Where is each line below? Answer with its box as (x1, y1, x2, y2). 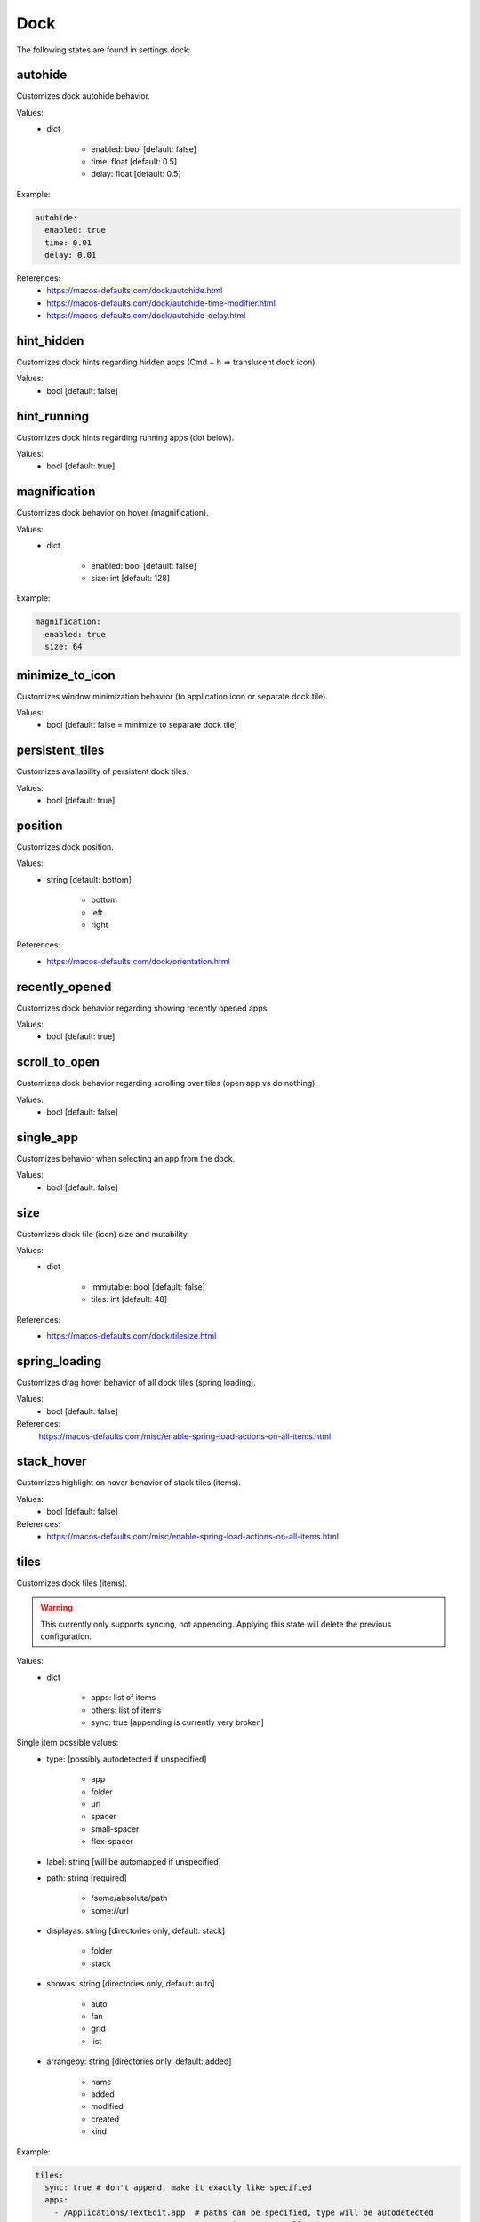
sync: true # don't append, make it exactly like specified (44, 2182, 312, 2193)
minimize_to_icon (16, 667, 116, 683)
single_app (16, 1130, 79, 1145)
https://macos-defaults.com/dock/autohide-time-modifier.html (46, 298, 276, 308)
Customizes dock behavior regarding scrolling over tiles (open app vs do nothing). (16, 1078, 317, 1089)
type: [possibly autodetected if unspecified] (46, 1754, 207, 1764)
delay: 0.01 (44, 250, 97, 260)
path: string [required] (46, 1872, 128, 1883)
